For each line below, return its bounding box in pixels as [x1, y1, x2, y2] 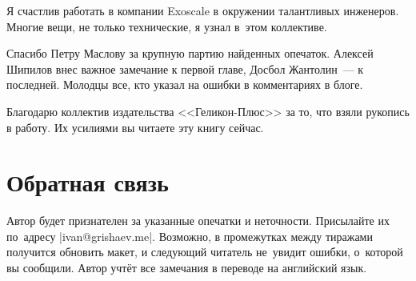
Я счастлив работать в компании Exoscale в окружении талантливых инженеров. [6, 2, 399, 18]
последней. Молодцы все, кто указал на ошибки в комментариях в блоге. [6, 76, 363, 93]
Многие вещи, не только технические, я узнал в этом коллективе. [6, 18, 327, 34]
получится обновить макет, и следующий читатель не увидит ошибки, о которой [6, 243, 403, 260]
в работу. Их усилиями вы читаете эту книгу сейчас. [6, 118, 264, 135]
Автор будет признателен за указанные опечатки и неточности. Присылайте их [6, 212, 390, 229]
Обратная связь [6, 166, 169, 199]
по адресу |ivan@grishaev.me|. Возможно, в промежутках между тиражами [6, 227, 373, 244]
